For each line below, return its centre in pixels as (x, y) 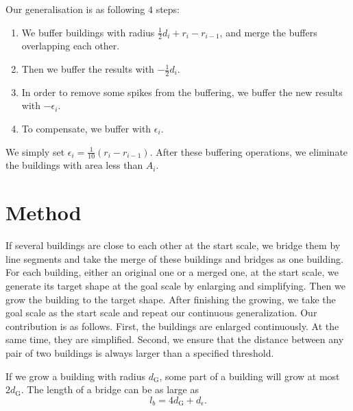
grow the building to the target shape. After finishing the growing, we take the (171, 299)
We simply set (35, 151)
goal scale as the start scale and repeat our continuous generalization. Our (161, 313)
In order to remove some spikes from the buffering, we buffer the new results (182, 92)
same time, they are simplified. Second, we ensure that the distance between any (175, 339)
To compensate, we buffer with (86, 129)
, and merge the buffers (268, 32)
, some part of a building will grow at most (249, 376)
